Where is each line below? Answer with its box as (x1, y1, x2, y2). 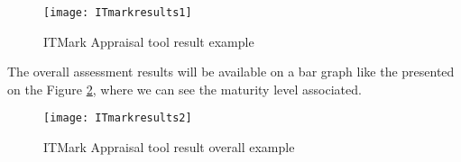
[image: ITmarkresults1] (43, 6, 192, 19)
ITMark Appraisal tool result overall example (43, 138, 295, 157)
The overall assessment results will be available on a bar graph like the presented (7, 62, 455, 81)
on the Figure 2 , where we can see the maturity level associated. (7, 79, 362, 98)
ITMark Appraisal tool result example (43, 31, 254, 50)
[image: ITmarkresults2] (43, 112, 192, 125)
